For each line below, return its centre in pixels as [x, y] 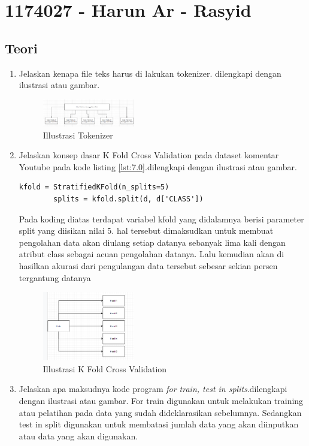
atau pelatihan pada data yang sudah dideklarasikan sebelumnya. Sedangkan [160, 412]
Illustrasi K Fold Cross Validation [105, 368]
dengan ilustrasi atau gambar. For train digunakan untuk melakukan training [161, 401]
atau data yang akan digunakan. [78, 436]
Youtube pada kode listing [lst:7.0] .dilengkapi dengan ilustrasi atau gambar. [158, 166]
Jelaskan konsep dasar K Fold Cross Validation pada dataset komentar [149, 155]
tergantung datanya [55, 277]
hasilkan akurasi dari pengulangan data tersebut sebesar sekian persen [148, 265]
